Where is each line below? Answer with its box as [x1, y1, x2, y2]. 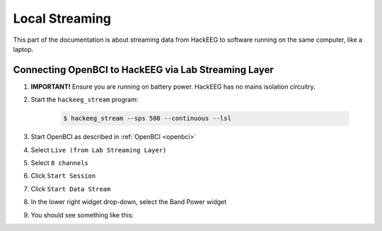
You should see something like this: [30, 210, 134, 219]
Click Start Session [30, 171, 96, 180]
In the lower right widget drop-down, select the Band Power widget [30, 198, 227, 206]
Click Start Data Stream [30, 184, 111, 193]
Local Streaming [13, 11, 112, 26]
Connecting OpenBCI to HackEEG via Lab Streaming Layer [13, 64, 274, 76]
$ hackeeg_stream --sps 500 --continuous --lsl [63, 114, 231, 123]
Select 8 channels [30, 158, 88, 167]
